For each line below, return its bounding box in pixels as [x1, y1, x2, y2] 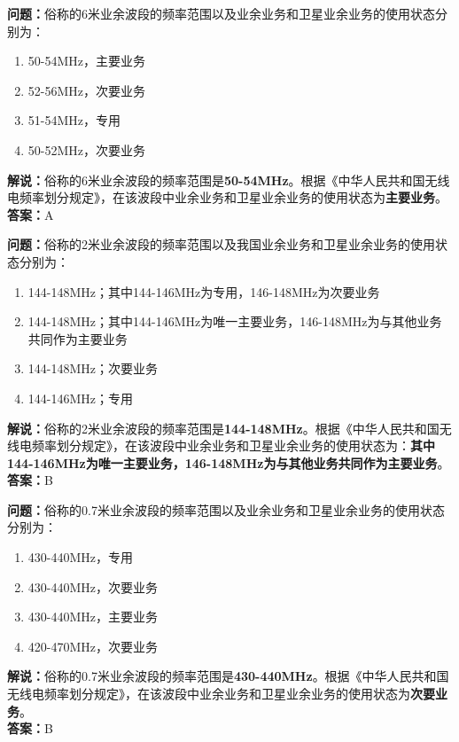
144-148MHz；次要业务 [27, 359, 159, 378]
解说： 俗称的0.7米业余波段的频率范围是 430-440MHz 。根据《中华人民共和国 [7, 667, 449, 685]
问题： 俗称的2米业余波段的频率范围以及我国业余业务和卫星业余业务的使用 [7, 235, 435, 254]
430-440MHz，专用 [27, 548, 134, 566]
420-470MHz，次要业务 [27, 637, 159, 655]
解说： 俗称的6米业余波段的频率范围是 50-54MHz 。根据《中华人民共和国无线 [7, 170, 450, 189]
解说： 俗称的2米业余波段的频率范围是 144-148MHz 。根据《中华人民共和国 [7, 418, 440, 437]
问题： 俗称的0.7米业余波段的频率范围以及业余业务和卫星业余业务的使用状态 [7, 500, 445, 519]
